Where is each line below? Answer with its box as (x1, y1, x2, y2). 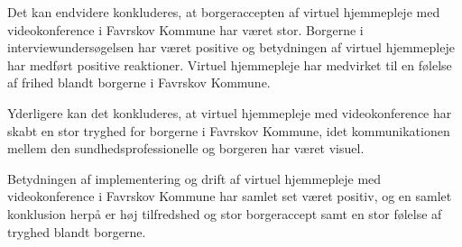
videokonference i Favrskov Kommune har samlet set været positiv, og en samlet (7, 187, 452, 206)
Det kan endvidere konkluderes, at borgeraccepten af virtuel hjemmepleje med (7, 3, 440, 21)
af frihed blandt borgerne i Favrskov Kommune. (7, 73, 271, 92)
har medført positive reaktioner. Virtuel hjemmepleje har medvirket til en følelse (7, 55, 452, 74)
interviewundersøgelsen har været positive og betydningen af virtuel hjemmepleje (7, 38, 455, 57)
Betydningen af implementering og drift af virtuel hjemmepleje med (7, 169, 382, 188)
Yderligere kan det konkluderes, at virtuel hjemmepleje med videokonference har (7, 103, 452, 122)
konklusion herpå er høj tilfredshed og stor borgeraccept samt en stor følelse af (7, 204, 442, 223)
